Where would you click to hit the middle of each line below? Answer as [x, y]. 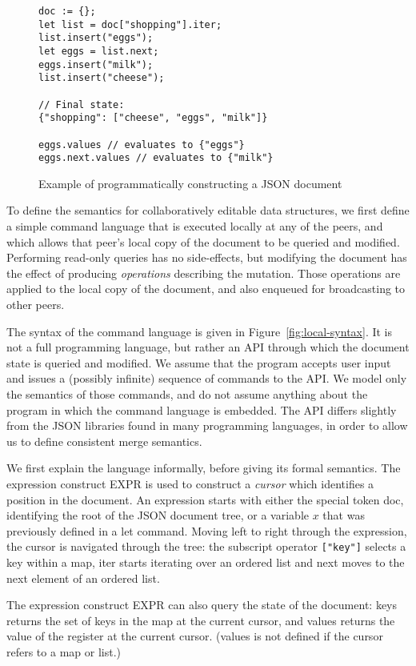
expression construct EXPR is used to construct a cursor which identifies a [190, 483]
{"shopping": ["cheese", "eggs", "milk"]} [153, 118]
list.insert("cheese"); [102, 78]
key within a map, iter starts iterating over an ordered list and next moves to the [206, 562]
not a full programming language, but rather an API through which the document [208, 347]
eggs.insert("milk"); [96, 64]
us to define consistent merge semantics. [104, 441]
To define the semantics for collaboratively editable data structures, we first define [208, 210]
